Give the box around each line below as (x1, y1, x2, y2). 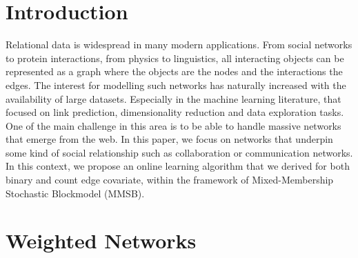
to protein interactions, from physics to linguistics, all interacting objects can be (6, 50, 344, 65)
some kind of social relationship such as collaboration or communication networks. (6, 145, 353, 159)
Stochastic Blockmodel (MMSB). (6, 186, 145, 200)
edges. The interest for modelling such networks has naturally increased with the (6, 77, 346, 92)
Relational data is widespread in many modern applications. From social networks (6, 37, 352, 52)
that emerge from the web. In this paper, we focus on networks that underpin (6, 132, 333, 146)
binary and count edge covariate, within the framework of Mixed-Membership (6, 172, 334, 187)
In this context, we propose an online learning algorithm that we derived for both (6, 159, 350, 173)
